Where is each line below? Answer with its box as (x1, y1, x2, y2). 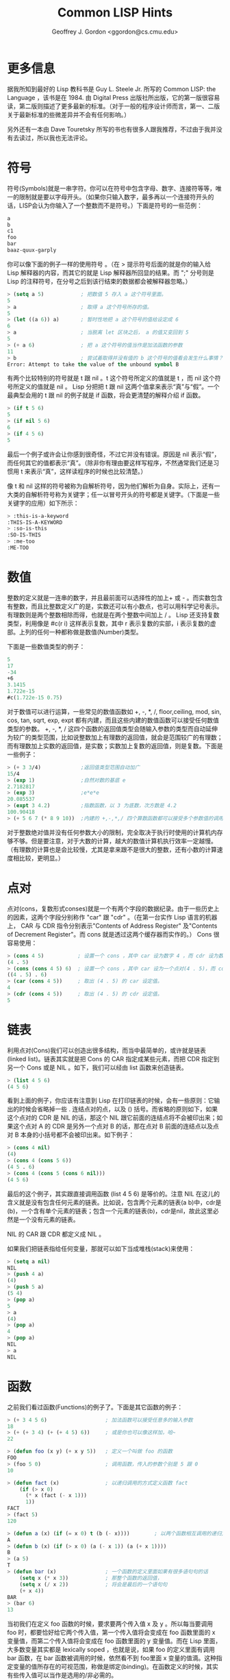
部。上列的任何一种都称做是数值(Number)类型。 (7, 628, 142, 636)
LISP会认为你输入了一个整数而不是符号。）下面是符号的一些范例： (18, 201, 203, 210)
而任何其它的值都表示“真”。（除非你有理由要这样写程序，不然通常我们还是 (7, 458, 214, 467)
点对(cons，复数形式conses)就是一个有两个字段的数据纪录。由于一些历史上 (7, 904, 220, 913)
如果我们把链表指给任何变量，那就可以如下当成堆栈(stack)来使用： (7, 1244, 195, 1252)
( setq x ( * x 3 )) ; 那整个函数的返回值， (19, 1574, 163, 1581)
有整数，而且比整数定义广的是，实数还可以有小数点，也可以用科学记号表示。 (7, 602, 223, 610)
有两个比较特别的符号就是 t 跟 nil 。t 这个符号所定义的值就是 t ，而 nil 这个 (7, 374, 216, 382)
